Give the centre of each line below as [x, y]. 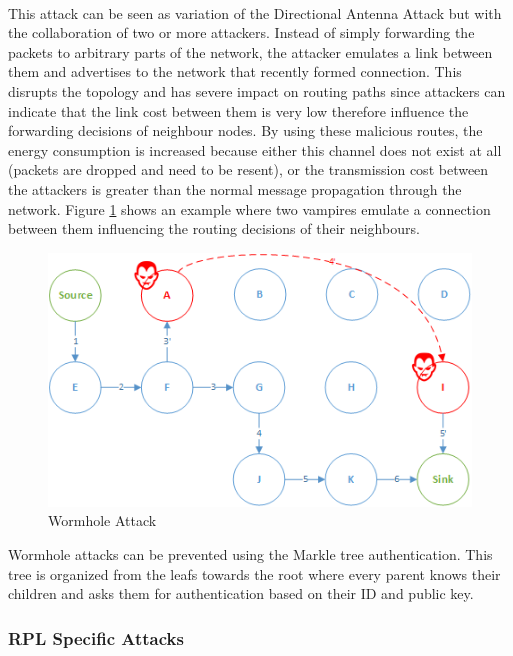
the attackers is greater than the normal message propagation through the [235, 188]
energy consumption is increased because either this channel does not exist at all [255, 149]
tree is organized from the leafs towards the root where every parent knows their [254, 573]
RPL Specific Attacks [96, 637]
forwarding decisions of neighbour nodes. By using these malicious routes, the [245, 130]
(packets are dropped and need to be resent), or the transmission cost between [248, 169]
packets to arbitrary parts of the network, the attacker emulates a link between [250, 51]
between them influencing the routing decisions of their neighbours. [214, 228]
